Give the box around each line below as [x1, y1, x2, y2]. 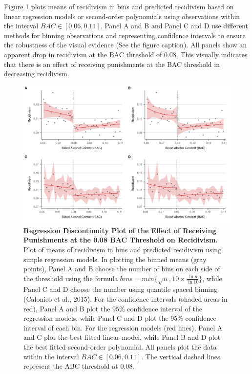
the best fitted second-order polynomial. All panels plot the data [23, 342, 217, 352]
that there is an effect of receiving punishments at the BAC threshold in [4, 59, 220, 69]
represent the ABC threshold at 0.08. [23, 361, 135, 371]
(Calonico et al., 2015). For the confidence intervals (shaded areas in [23, 294, 228, 304]
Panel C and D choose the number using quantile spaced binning [23, 284, 217, 294]
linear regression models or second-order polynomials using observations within [4, 11, 240, 21]
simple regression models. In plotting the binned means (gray [23, 254, 207, 264]
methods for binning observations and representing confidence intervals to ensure [4, 30, 246, 40]
